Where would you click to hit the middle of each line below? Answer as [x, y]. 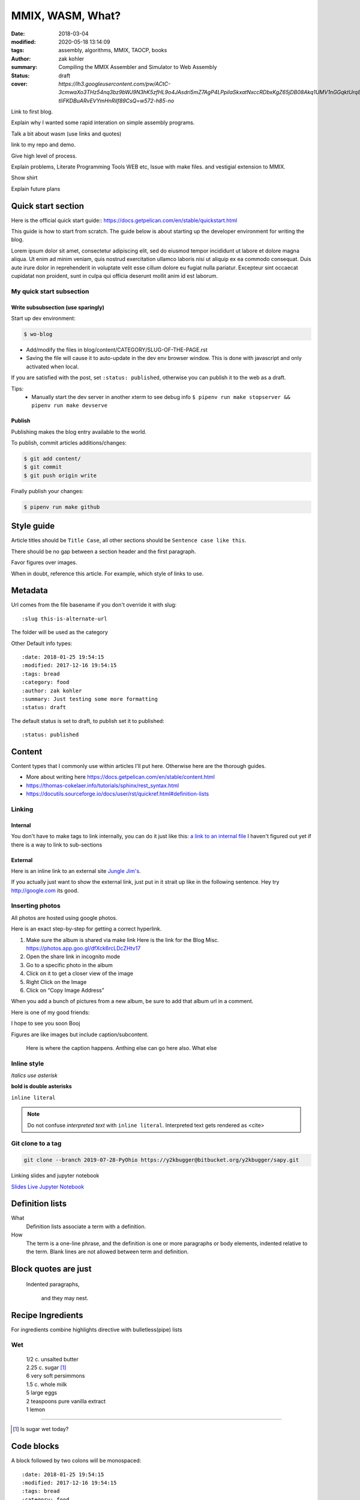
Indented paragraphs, [53, 1285]
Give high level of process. [44, 155]
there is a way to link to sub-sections [57, 844]
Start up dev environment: [43, 318]
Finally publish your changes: [47, 491]
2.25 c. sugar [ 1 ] [46, 1367]
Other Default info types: [42, 643]
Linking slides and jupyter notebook [55, 1175]
